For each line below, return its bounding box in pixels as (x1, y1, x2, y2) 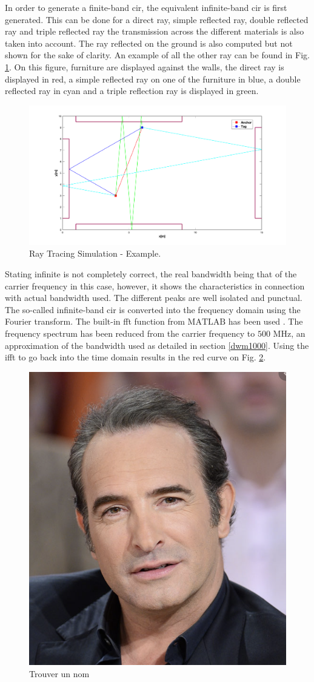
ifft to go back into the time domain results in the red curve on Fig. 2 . (5, 351, 266, 363)
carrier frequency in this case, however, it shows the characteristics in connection (5, 279, 305, 292)
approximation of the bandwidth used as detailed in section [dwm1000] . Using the (5, 339, 309, 351)
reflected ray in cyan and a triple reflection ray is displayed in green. (5, 84, 259, 97)
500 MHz (257, 329, 292, 339)
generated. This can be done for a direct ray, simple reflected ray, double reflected (5, 13, 309, 25)
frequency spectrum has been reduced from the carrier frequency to (5, 326, 255, 339)
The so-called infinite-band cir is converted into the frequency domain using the (5, 303, 301, 316)
